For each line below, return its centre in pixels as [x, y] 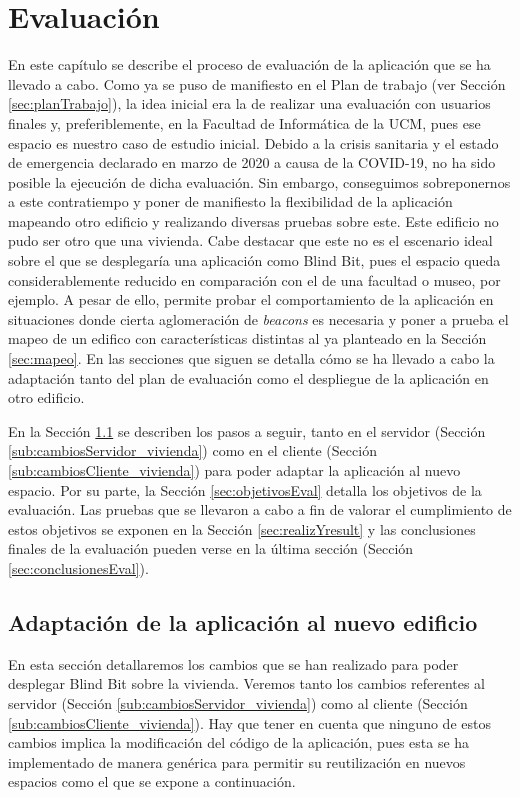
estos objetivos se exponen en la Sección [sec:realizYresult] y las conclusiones [242, 528]
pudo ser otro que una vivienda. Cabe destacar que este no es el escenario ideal [250, 240]
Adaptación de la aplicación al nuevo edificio [243, 621]
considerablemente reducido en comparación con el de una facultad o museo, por [254, 279]
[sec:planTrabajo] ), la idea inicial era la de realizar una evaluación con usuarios [249, 103]
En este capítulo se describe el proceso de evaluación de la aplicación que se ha [249, 64]
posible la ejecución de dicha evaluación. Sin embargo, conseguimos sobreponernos [259, 181]
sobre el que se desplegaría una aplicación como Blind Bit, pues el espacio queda [254, 260]
